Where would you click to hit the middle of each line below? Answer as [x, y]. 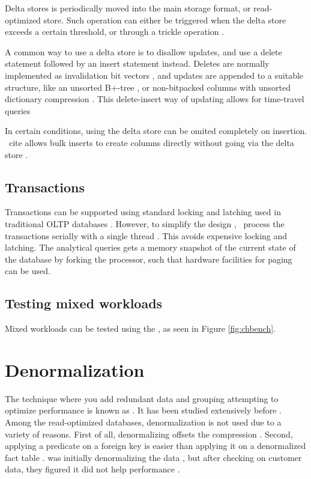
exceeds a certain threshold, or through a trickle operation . [115, 32]
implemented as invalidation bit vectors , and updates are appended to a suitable [154, 75]
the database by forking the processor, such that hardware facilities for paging [149, 259]
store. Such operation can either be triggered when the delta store [165, 20]
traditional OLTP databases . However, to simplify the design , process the [145, 223]
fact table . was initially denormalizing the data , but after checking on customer [153, 457]
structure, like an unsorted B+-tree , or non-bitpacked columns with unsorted [148, 87]
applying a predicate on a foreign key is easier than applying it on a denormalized [155, 446]
